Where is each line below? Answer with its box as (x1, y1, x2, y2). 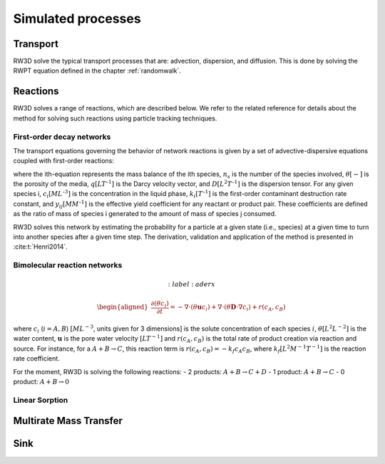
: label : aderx (168, 280, 215, 289)
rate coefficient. (13, 354, 60, 363)
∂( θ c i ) (150, 299, 169, 309)
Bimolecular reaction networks (13, 260, 123, 270)
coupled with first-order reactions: (13, 157, 114, 165)
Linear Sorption (13, 395, 68, 405)
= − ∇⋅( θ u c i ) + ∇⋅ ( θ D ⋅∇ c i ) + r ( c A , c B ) (170, 303, 286, 313)
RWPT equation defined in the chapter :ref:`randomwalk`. (13, 66, 182, 75)
